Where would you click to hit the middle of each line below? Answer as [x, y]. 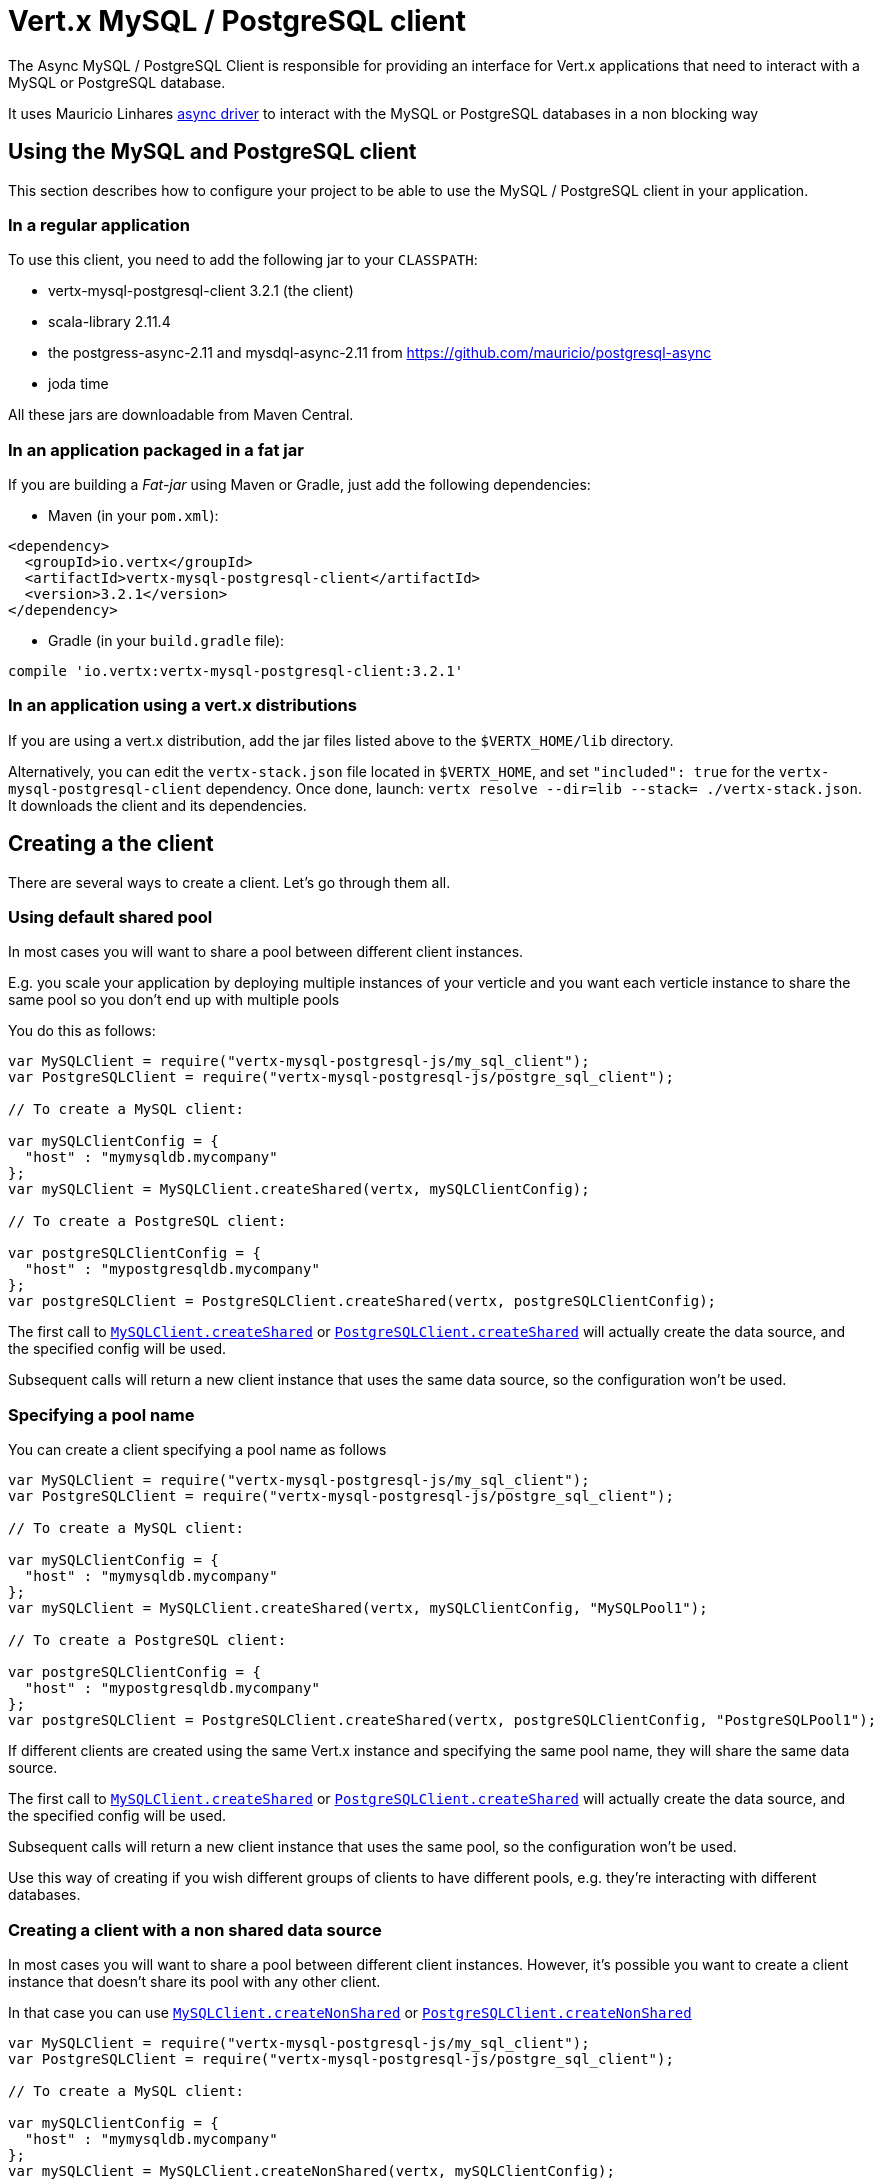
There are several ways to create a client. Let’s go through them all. [229, 882]
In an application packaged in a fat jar [156, 449]
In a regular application [99, 224]
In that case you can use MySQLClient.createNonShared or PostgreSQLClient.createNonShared [350, 2012]
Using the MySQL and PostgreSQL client [212, 152]
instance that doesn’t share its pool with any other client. [194, 1981]
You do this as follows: [82, 1031]
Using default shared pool [110, 917]
